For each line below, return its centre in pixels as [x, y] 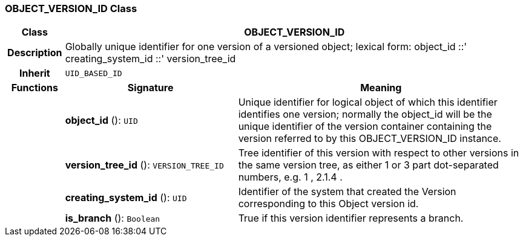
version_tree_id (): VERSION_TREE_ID [144, 165]
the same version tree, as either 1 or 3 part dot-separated [368, 165]
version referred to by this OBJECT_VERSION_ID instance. [370, 139]
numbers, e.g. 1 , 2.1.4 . [290, 177]
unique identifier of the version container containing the [365, 127]
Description [35, 53]
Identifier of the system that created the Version [347, 192]
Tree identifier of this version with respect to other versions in [379, 153]
